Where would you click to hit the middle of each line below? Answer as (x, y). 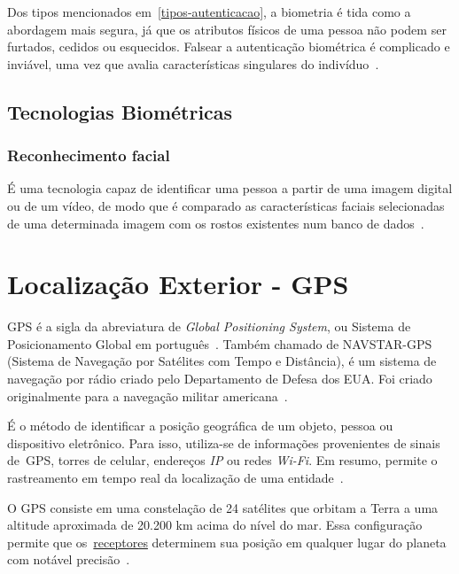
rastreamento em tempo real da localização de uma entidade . (175, 478)
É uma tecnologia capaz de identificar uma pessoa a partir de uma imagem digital (230, 188)
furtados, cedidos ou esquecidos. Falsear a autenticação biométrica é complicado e (229, 47)
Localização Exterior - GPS (178, 284)
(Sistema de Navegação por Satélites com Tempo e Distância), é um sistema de (222, 361)
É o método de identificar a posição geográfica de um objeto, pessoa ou (200, 426)
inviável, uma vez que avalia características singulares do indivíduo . (193, 63)
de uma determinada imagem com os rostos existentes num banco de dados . (216, 223)
